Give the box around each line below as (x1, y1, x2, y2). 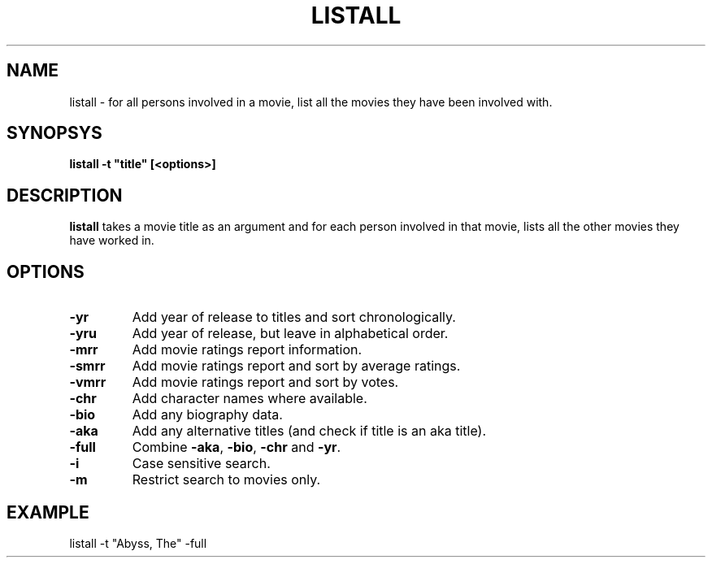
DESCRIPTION (7, 184, 123, 206)
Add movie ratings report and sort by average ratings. (132, 358, 461, 375)
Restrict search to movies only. (132, 471, 321, 488)
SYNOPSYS (7, 123, 102, 144)
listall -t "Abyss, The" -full (69, 536, 207, 550)
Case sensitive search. (132, 455, 271, 472)
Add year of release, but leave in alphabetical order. (132, 325, 449, 342)
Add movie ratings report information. (132, 341, 363, 358)
